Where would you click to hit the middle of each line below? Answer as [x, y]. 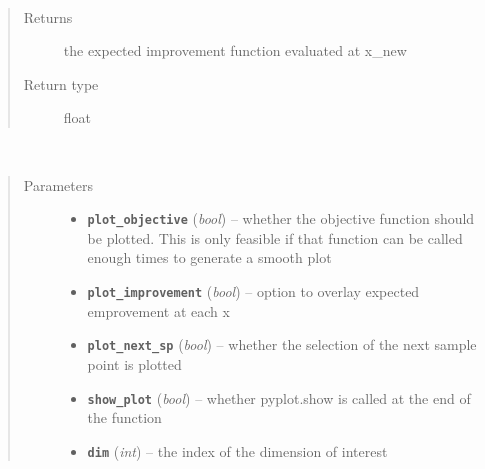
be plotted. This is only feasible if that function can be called [275, 237]
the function [124, 417]
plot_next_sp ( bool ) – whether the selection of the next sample [282, 344]
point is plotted [134, 363]
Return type [61, 83]
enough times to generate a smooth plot [209, 257]
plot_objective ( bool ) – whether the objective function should [281, 218]
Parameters [58, 184]
